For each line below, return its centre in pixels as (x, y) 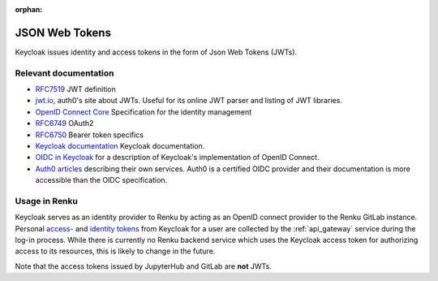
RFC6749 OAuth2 (64, 123)
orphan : (29, 9)
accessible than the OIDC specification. (101, 180)
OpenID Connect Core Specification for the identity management (144, 112)
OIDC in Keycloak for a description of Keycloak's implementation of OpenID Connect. (177, 158)
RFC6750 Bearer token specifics (89, 135)
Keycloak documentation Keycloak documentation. (120, 146)
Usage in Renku (47, 201)
